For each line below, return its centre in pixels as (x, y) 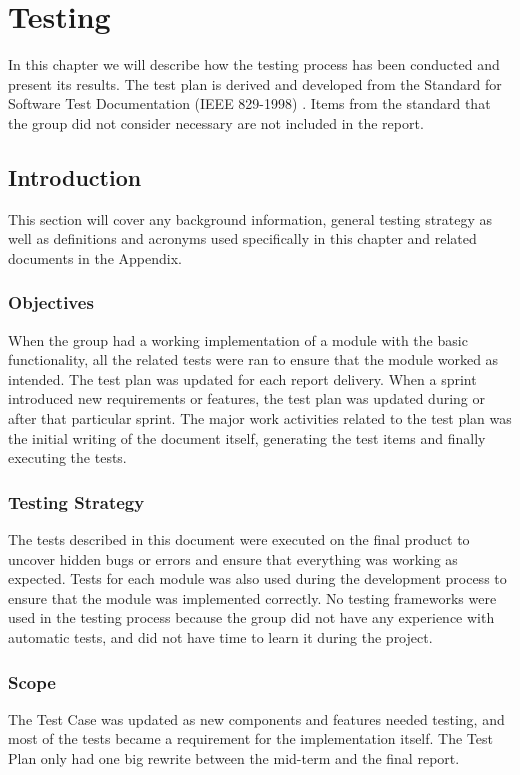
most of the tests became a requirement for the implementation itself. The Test (250, 738)
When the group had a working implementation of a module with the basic (238, 339)
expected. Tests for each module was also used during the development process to (257, 578)
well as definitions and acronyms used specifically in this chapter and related (242, 238)
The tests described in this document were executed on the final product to (239, 539)
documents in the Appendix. (95, 257)
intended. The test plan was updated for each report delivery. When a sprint (242, 378)
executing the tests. (67, 457)
